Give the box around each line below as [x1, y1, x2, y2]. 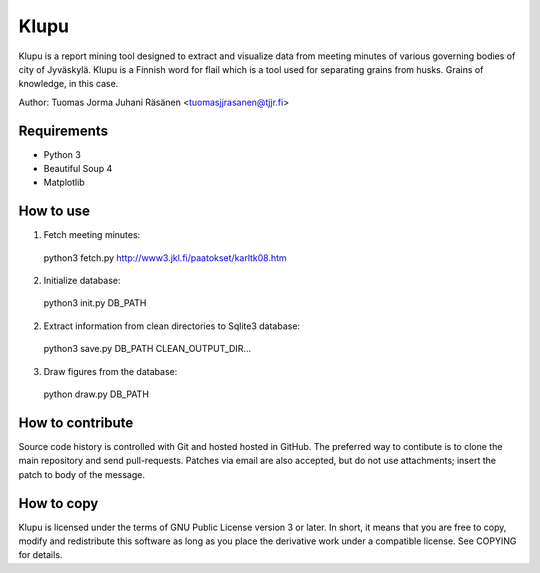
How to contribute [18, 414, 134, 431]
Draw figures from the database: [43, 365, 178, 377]
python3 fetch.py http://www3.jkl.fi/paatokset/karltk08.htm [43, 251, 287, 264]
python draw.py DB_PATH [43, 388, 150, 400]
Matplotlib [43, 176, 85, 189]
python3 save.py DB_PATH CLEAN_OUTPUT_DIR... [43, 343, 252, 355]
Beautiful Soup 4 [43, 163, 113, 175]
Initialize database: [43, 275, 121, 287]
